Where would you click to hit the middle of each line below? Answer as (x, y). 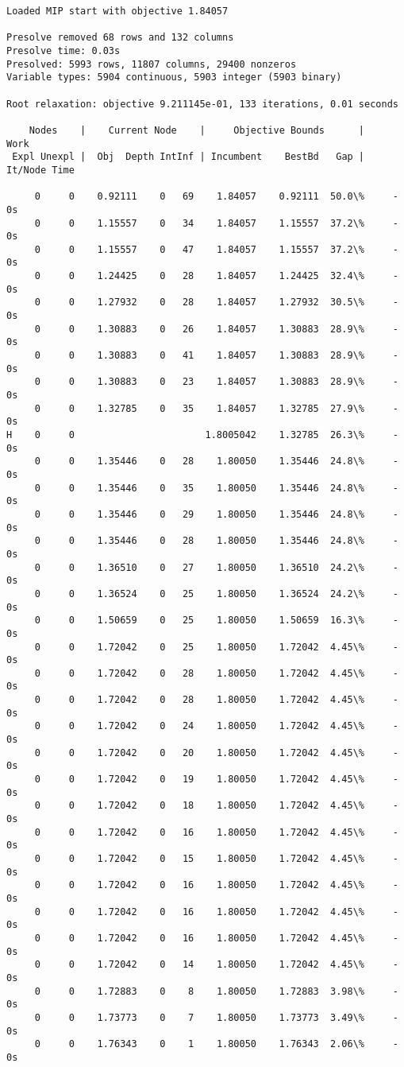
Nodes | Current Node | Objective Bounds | (197, 130)
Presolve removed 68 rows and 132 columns (120, 38)
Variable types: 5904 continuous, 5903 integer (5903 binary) (174, 78)
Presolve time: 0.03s (63, 50)
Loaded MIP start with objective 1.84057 (117, 11)
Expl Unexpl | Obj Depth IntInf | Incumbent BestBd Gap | (189, 157)
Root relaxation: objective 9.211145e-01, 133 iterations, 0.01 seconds (202, 104)
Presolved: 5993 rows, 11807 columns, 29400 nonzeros (152, 64)
